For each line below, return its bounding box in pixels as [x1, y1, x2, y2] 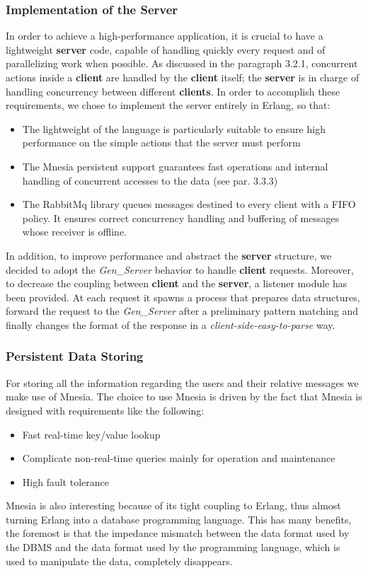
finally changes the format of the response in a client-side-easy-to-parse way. [6, 317, 335, 332]
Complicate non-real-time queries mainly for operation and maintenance [22, 451, 335, 465]
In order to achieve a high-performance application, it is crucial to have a [6, 28, 323, 43]
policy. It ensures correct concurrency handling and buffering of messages [22, 210, 340, 225]
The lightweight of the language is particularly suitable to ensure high [22, 121, 326, 136]
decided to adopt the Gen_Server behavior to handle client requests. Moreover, [6, 262, 354, 277]
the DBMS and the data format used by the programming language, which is [6, 540, 340, 555]
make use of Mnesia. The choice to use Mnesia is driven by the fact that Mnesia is [6, 389, 362, 404]
